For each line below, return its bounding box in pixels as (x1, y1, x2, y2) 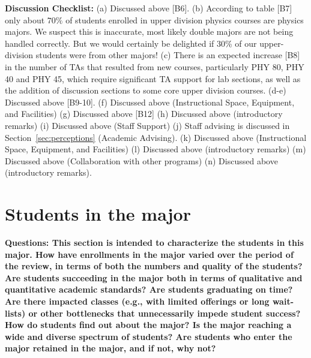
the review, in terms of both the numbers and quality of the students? (5, 260, 303, 272)
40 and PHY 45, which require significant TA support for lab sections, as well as (5, 72, 301, 85)
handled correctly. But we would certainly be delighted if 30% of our (5, 37, 257, 49)
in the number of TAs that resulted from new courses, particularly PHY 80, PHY (5, 60, 304, 73)
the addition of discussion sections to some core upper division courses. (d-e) (5, 84, 286, 97)
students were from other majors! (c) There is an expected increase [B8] (35, 49, 300, 61)
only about (5, 13, 45, 26)
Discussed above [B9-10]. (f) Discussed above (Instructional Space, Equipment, (5, 95, 295, 108)
